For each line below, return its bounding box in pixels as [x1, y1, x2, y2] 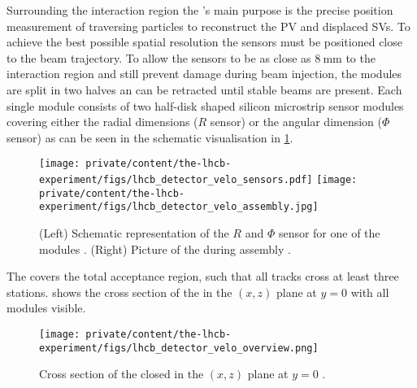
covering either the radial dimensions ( [7, 113, 198, 130]
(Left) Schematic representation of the [39, 224, 229, 241]
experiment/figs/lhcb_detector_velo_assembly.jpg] [39, 201, 319, 213]
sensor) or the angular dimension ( [210, 113, 382, 130]
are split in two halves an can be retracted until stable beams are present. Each [7, 81, 402, 98]
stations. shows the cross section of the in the [7, 283, 232, 300]
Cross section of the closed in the [39, 365, 204, 382]
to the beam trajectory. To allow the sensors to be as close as [7, 49, 311, 66]
